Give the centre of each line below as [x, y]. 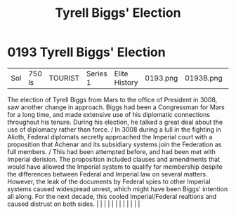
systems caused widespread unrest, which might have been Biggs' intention [118, 189]
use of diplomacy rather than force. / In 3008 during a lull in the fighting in [114, 129]
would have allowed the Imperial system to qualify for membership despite [115, 167]
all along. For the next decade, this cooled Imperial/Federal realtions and [112, 196]
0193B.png [204, 78]
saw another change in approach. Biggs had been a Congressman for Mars [116, 107]
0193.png [162, 78]
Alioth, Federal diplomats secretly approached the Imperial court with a [110, 137]
